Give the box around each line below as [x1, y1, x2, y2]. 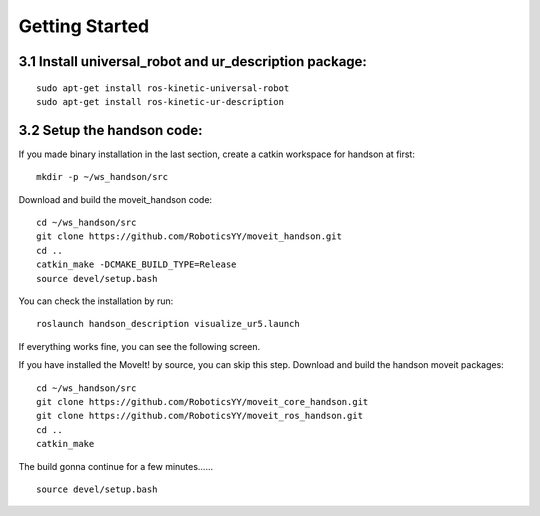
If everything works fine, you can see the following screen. [18, 340, 261, 352]
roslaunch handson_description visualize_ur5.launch [36, 318, 300, 330]
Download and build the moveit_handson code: [18, 193, 213, 205]
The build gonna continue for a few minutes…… [18, 460, 214, 472]
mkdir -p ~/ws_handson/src [36, 171, 169, 183]
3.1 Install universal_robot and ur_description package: [18, 53, 367, 70]
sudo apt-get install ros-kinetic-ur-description [36, 96, 285, 107]
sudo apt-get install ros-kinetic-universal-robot [36, 82, 290, 94]
